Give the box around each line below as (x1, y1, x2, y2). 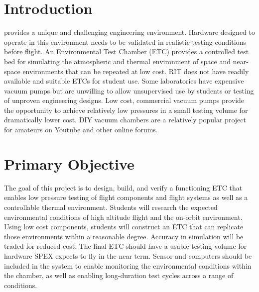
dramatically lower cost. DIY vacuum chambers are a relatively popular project (4, 114, 246, 125)
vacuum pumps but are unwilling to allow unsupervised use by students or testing (4, 85, 254, 96)
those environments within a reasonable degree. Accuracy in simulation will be (4, 231, 244, 241)
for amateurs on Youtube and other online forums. (4, 124, 158, 135)
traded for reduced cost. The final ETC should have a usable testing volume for (4, 241, 247, 251)
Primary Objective (4, 153, 134, 174)
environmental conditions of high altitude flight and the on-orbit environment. (4, 211, 243, 222)
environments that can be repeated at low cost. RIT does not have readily (22, 66, 249, 76)
